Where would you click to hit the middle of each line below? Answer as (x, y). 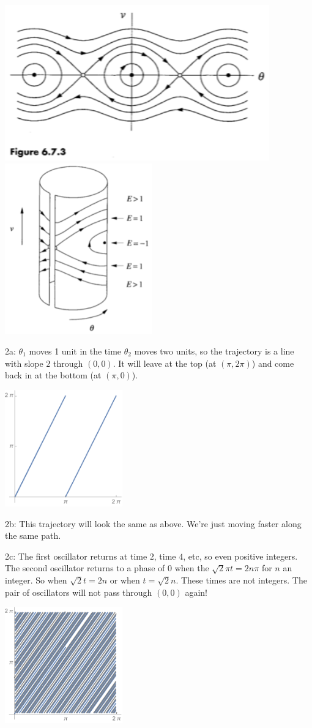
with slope (24, 363)
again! (196, 592)
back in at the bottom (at (53, 375)
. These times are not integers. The (241, 580)
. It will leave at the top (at (165, 363)
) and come (273, 363)
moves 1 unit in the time (75, 351)
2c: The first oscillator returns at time (76, 556)
